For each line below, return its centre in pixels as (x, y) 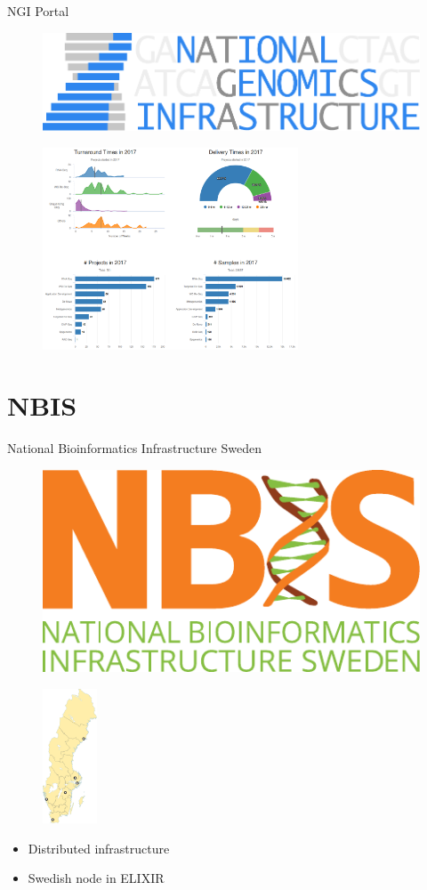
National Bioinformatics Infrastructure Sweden (134, 448)
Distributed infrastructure (99, 848)
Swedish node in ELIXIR (96, 878)
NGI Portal (38, 11)
